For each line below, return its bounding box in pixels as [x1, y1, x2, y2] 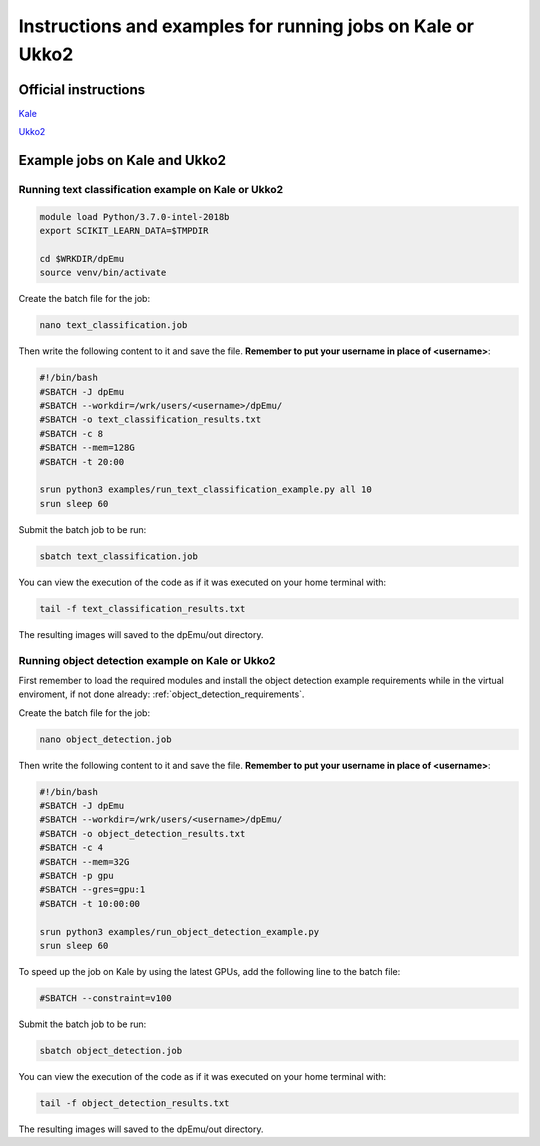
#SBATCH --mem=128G [39, 442, 135, 454]
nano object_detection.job [39, 733, 172, 745]
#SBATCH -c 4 [39, 842, 104, 854]
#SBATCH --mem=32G [39, 856, 130, 867]
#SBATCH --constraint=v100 [39, 992, 172, 1004]
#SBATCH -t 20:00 [39, 456, 125, 467]
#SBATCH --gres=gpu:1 [39, 884, 146, 895]
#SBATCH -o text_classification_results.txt [39, 414, 262, 425]
